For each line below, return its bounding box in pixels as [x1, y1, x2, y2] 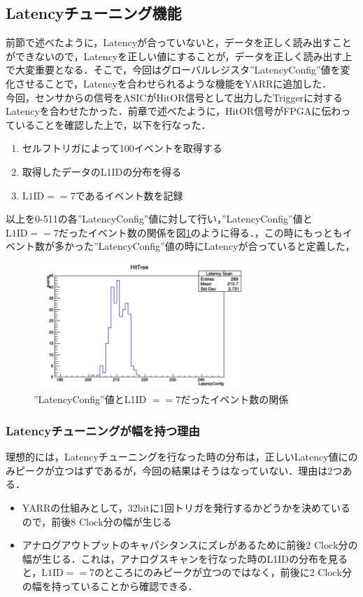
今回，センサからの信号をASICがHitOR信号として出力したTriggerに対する [6, 90, 343, 104]
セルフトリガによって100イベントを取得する [22, 141, 222, 155]
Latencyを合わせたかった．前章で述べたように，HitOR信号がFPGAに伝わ [6, 104, 341, 118]
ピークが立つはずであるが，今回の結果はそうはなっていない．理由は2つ [15, 463, 343, 477]
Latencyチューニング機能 [6, 2, 182, 24]
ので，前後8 [22, 514, 76, 528]
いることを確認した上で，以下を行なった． [15, 117, 211, 132]
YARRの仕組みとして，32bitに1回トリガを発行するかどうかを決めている [22, 500, 350, 514]
